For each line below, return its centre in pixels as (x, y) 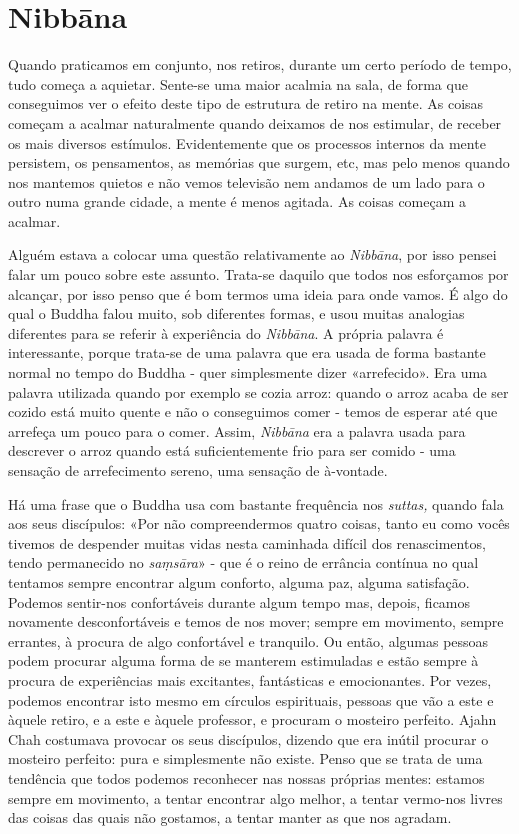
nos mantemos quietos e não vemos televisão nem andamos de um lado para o (246, 181)
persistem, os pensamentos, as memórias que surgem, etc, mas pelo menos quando (259, 162)
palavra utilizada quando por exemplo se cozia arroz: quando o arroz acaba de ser (258, 391)
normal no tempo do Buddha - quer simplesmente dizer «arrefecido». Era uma (248, 372)
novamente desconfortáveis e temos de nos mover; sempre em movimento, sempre (256, 621)
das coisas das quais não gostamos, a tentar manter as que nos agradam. (230, 817)
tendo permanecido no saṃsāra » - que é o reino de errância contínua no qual (243, 562)
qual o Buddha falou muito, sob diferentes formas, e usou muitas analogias (236, 313)
